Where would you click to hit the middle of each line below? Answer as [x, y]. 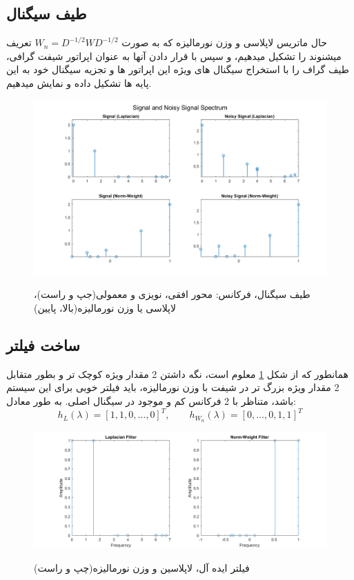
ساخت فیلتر [43, 344]
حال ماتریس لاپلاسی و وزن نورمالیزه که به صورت [224, 42]
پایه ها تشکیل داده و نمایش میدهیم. [79, 82]
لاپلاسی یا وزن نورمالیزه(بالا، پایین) [105, 308]
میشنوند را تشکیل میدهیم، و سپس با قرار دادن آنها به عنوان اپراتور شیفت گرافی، [174, 56]
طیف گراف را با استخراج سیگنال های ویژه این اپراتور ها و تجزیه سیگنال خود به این [178, 69]
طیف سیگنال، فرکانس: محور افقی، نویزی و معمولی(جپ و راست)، [172, 294]
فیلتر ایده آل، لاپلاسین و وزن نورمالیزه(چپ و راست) [142, 567]
